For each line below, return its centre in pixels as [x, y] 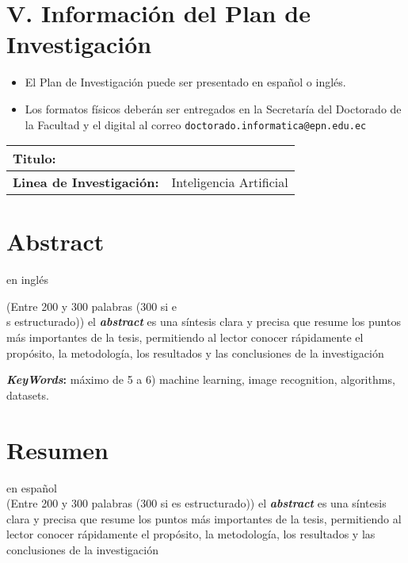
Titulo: [34, 159]
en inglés [27, 280]
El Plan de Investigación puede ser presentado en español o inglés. [185, 82]
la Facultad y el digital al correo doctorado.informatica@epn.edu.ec [196, 124]
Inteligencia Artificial [230, 182]
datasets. [28, 394]
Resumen [57, 449]
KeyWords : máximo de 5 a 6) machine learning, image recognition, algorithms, [201, 379]
